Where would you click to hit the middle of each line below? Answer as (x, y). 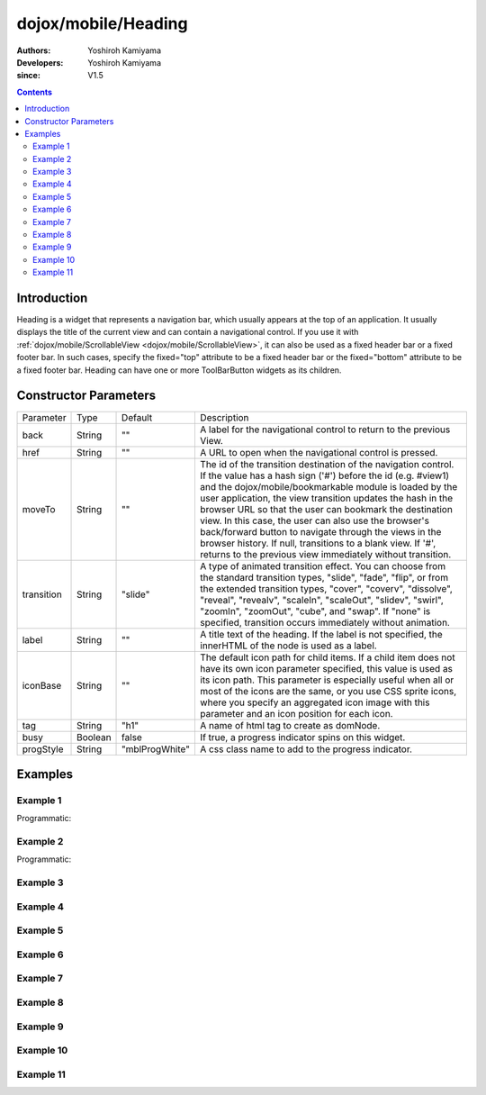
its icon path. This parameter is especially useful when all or (327, 680)
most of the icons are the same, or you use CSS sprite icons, (328, 691)
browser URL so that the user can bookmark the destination (326, 509)
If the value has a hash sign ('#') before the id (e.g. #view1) (324, 475)
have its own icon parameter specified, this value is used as (326, 668)
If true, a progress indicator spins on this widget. (302, 737)
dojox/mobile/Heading (102, 23)
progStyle (43, 749)
